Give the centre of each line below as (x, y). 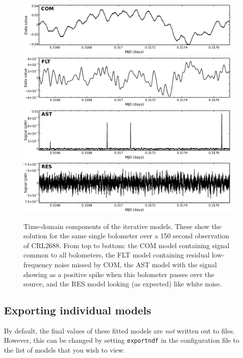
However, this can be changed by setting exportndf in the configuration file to (122, 340)
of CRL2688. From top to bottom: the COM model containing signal (127, 245)
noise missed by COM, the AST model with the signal (136, 264)
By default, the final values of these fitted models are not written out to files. (120, 330)
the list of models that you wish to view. (65, 350)
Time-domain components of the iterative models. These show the (122, 226)
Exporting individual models (77, 310)
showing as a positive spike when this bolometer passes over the (119, 274)
